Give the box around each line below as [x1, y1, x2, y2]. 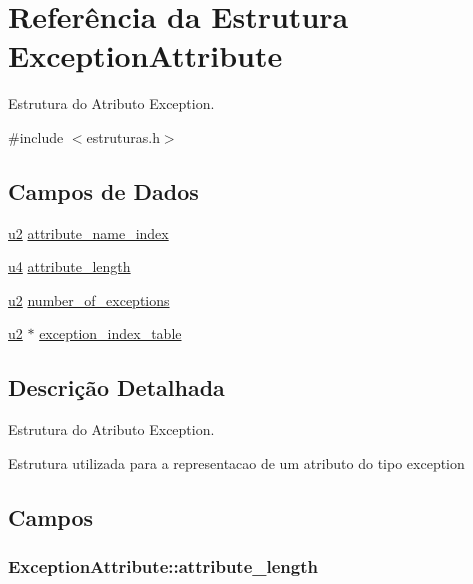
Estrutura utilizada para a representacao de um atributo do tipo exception [8, 452, 465, 473]
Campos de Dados [8, 175, 199, 206]
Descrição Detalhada [8, 372, 225, 403]
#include [8, 126, 64, 147]
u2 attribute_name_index [8, 222, 169, 243]
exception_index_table [39, 323, 182, 344]
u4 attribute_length [8, 256, 131, 277]
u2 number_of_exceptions [8, 289, 170, 310]
